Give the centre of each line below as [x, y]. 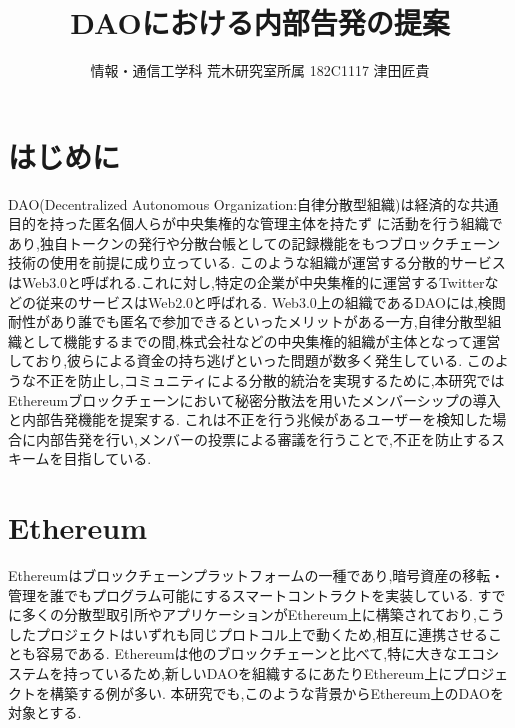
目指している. [107, 458]
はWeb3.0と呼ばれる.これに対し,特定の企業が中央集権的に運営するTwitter [246, 282]
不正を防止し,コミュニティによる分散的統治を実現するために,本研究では [270, 380]
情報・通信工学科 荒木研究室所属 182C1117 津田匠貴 [260, 70]
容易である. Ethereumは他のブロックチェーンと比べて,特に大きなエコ [260, 653]
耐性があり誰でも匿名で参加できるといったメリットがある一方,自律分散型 [248, 321]
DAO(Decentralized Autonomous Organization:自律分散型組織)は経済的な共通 [253, 203]
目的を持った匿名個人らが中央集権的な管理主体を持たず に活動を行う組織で [255, 223]
